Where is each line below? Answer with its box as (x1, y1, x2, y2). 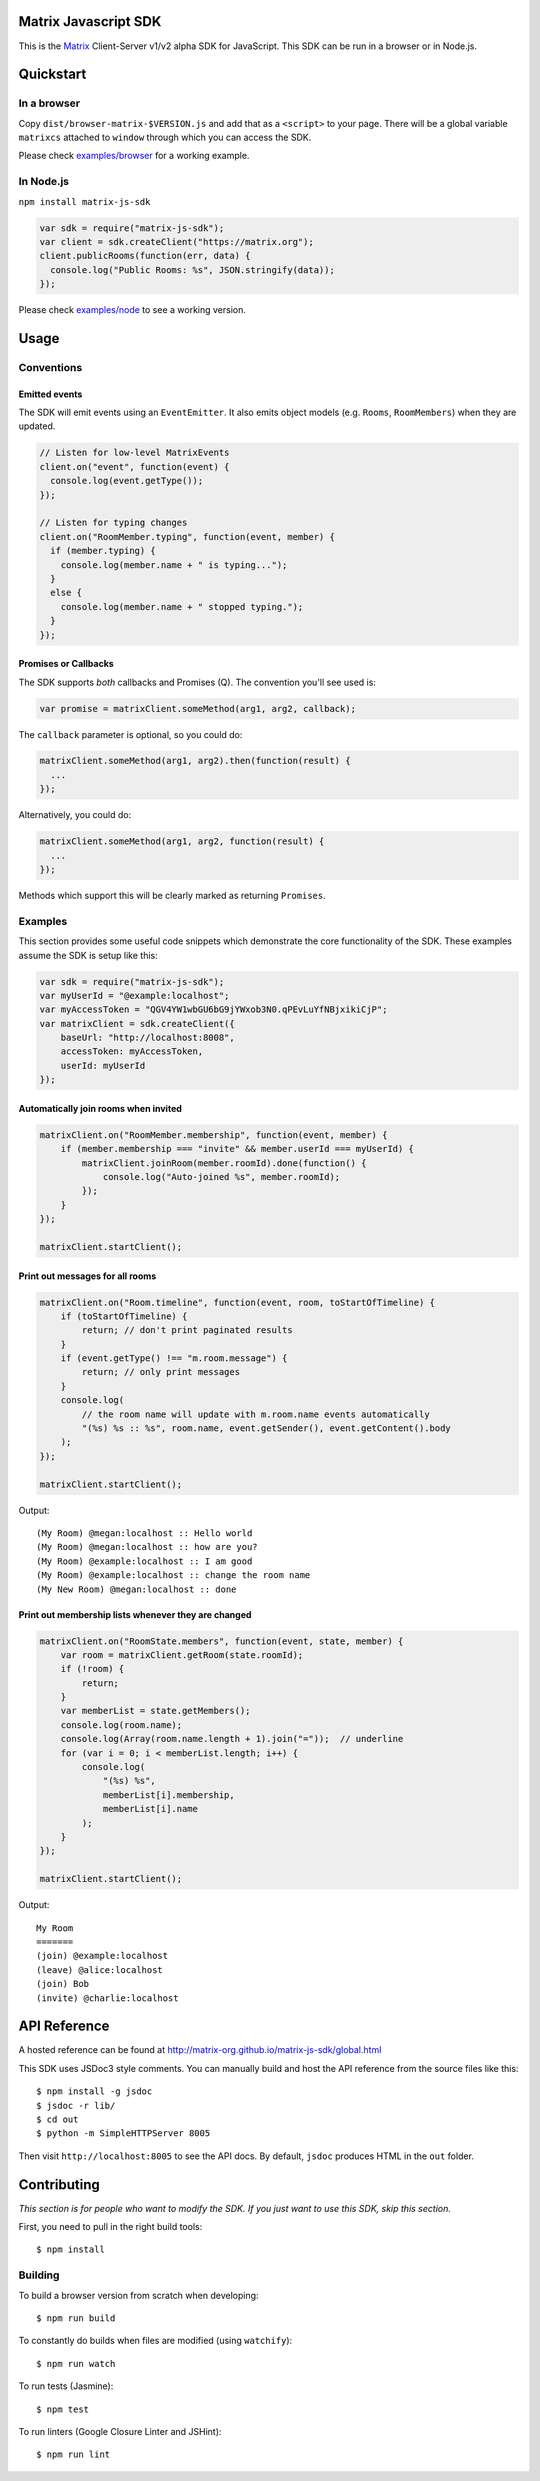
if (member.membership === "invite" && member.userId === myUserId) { (60, 1143, 415, 1155)
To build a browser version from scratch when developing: (18, 2289, 259, 2301)
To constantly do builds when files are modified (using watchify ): (18, 2335, 293, 2347)
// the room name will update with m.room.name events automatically (81, 1408, 430, 1420)
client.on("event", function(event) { (39, 461, 230, 472)
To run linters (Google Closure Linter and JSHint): (18, 2425, 222, 2437)
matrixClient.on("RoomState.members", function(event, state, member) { (39, 1635, 404, 1647)
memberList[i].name (102, 1803, 199, 1815)
